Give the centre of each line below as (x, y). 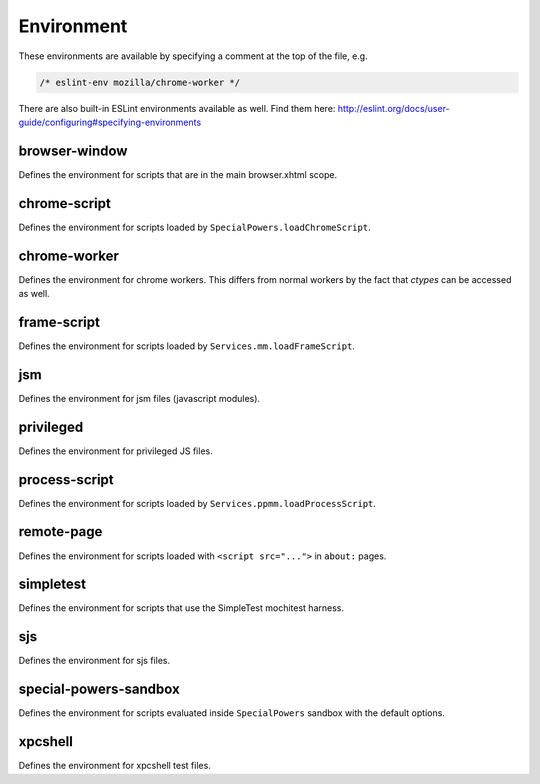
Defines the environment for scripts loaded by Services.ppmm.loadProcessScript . (197, 503)
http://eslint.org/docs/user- (393, 108)
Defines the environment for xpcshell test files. (115, 766)
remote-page (60, 531)
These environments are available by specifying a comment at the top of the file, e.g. (193, 56)
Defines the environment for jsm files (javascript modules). (139, 398)
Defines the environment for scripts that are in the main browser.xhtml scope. (178, 174)
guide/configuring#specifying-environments (110, 122)
